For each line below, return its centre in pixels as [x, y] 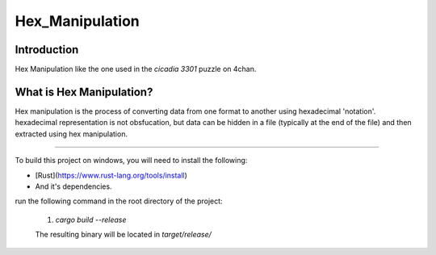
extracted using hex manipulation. [71, 134]
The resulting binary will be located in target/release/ [123, 235]
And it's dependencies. [73, 186]
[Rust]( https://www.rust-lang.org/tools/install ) [111, 175]
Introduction [47, 50]
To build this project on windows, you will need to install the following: [131, 161]
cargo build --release [91, 219]
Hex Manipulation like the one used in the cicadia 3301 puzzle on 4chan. [136, 69]
